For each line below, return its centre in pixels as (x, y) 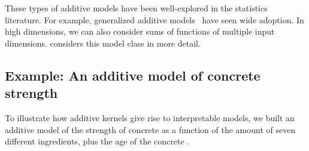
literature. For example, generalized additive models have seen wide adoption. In (154, 19)
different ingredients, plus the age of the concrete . (97, 141)
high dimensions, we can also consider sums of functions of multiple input (140, 31)
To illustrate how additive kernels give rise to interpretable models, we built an (150, 117)
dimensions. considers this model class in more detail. (103, 43)
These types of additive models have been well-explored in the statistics (136, 8)
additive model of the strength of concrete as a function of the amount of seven (150, 129)
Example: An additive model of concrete (133, 75)
